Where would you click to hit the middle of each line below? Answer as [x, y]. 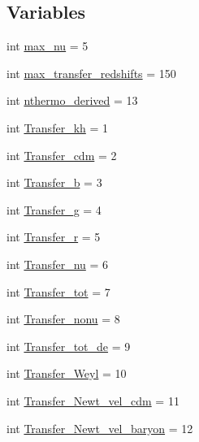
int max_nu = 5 [48, 46]
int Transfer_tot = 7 [58, 291]
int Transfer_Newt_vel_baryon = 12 [100, 428]
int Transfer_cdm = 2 [62, 155]
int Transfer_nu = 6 [58, 264]
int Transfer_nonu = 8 [63, 319]
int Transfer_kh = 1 [58, 127]
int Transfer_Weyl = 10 [67, 373]
